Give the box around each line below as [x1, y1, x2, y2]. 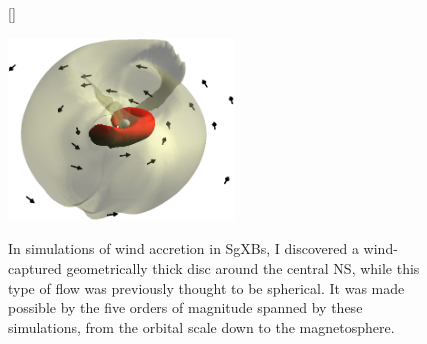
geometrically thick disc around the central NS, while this [66, 257, 420, 278]
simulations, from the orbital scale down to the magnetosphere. [8, 316, 395, 337]
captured [8, 257, 62, 278]
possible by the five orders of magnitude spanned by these [8, 297, 363, 318]
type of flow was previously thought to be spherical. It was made [8, 277, 405, 298]
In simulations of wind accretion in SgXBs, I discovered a [8, 238, 359, 259]
